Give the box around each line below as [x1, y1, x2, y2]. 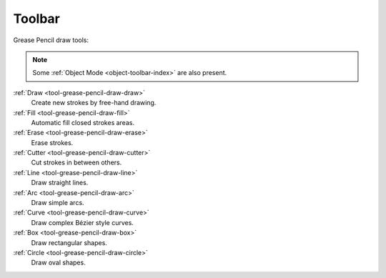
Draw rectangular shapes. [31, 238, 107, 247]
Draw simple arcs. [31, 199, 85, 207]
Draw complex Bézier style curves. [31, 218, 134, 227]
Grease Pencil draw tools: [13, 36, 89, 44]
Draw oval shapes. [31, 258, 86, 267]
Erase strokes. [31, 138, 74, 147]
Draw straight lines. [31, 179, 89, 187]
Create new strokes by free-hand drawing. [31, 99, 157, 107]
